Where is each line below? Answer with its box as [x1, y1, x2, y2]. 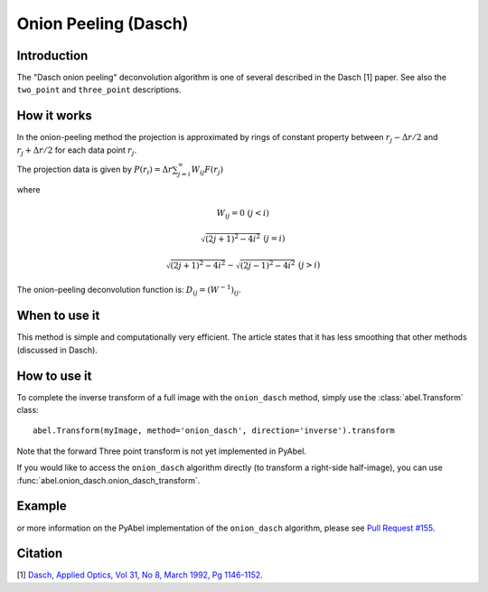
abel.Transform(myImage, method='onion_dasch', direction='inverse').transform [33, 426, 395, 436]
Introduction [16, 48, 89, 63]
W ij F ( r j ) [191, 164, 224, 176]
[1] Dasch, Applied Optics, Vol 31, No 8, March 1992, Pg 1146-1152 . [16, 569, 264, 580]
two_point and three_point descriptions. [16, 84, 182, 95]
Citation [16, 546, 63, 561]
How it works [16, 108, 92, 124]
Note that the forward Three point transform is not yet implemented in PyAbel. [16, 446, 307, 456]
